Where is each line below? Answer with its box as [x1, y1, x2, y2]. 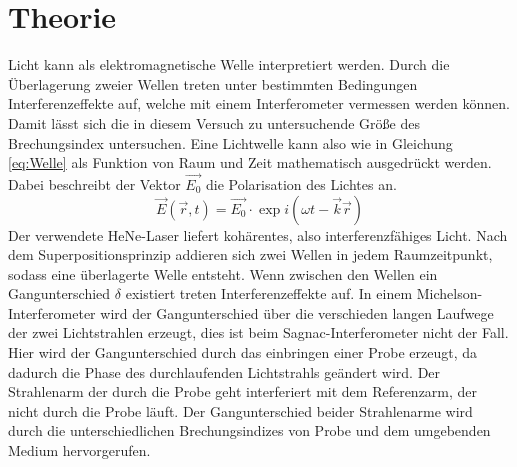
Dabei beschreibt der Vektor [8, 173, 181, 194]
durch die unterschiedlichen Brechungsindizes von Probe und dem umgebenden [8, 420, 491, 441]
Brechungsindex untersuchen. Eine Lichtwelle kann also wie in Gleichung [8, 132, 453, 153]
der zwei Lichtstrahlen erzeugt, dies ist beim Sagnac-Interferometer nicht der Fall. [8, 322, 509, 343]
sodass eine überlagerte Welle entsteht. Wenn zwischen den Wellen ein [8, 263, 438, 284]
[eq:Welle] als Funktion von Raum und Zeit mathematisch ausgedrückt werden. [8, 152, 492, 173]
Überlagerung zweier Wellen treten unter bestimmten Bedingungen [8, 73, 418, 94]
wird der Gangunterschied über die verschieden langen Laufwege [100, 302, 494, 323]
